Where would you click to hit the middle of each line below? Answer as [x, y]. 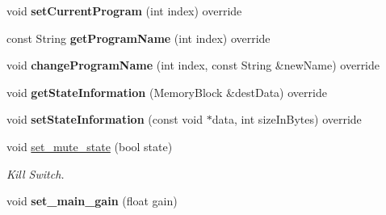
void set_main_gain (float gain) [92, 201]
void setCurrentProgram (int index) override [124, 11]
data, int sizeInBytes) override [287, 119]
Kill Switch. [36, 173]
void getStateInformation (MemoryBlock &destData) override [167, 92]
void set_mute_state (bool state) [90, 146]
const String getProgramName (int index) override [138, 38]
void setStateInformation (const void [105, 119]
